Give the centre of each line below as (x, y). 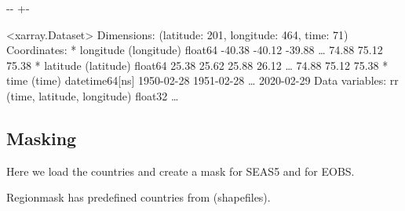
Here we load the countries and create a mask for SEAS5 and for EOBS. (181, 171)
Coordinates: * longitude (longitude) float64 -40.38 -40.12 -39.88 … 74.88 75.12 (195, 50)
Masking (42, 138)
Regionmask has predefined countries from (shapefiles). (139, 197)
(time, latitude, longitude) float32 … (93, 95)
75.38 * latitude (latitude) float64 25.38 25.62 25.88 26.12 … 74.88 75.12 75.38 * (197, 65)
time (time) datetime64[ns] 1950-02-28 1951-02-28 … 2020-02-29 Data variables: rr (202, 80)
